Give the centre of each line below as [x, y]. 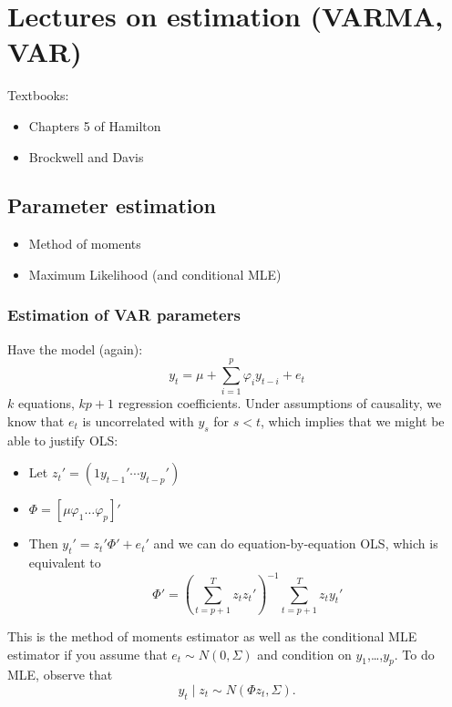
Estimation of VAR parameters [124, 315]
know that [36, 421]
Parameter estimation [112, 205]
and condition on [304, 654]
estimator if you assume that [87, 654]
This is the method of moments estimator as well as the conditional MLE [212, 636]
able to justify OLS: [63, 440]
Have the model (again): [75, 348]
